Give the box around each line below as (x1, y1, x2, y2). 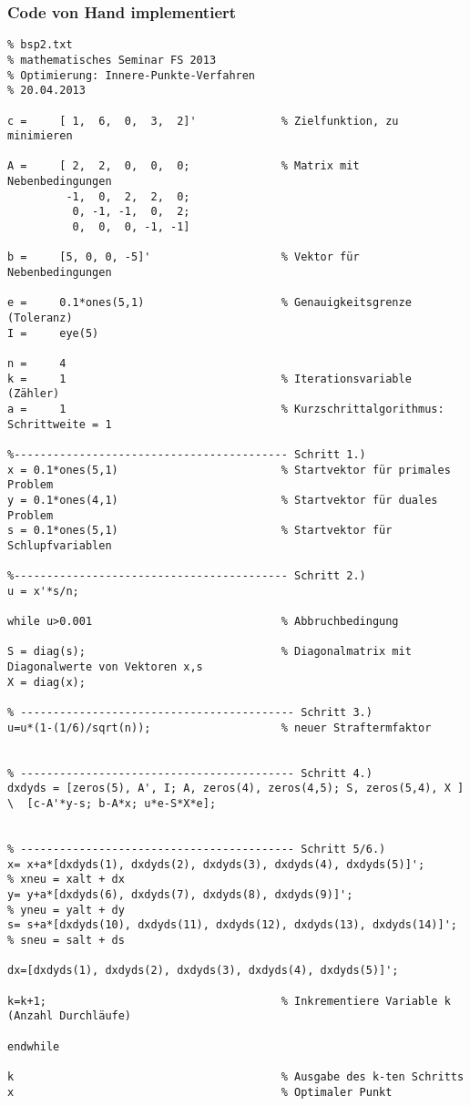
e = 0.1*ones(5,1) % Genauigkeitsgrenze (7, 296, 412, 310)
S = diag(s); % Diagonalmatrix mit (7, 645, 412, 659)
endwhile (7, 1039, 60, 1053)
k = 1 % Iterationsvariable (7, 372, 412, 385)
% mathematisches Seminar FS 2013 (7, 53, 217, 67)
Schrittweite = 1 (7, 417, 112, 431)
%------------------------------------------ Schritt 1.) (7, 447, 366, 461)
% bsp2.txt (7, 38, 73, 52)
